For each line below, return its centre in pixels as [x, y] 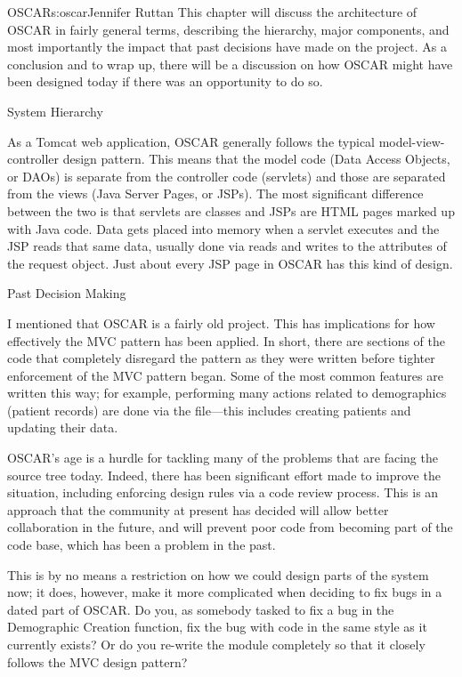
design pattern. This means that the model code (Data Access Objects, [256, 159]
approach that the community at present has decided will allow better [198, 509]
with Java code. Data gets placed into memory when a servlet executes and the [223, 228]
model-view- [412, 141]
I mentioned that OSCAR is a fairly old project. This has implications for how [221, 322]
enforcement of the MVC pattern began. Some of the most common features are [225, 375]
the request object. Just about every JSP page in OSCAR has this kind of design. [230, 263]
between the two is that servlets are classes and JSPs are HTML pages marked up [231, 210]
